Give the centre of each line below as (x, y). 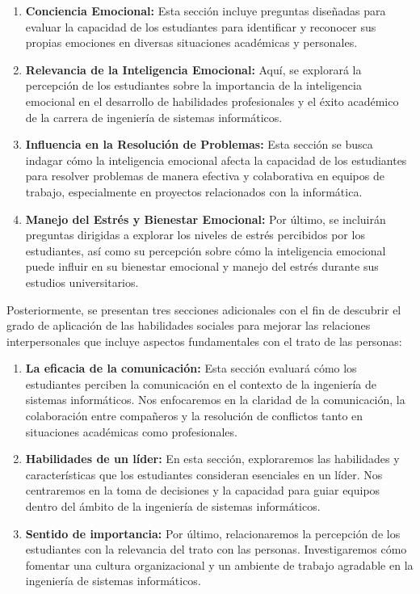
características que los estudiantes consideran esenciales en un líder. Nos (204, 474)
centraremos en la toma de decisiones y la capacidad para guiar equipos (203, 490)
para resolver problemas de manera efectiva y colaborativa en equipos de (205, 176)
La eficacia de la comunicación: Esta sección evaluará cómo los (191, 368)
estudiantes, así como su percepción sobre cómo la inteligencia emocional (206, 250)
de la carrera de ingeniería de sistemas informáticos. (154, 117)
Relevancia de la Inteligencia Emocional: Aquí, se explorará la (193, 69)
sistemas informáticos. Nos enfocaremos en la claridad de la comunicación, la (215, 400)
